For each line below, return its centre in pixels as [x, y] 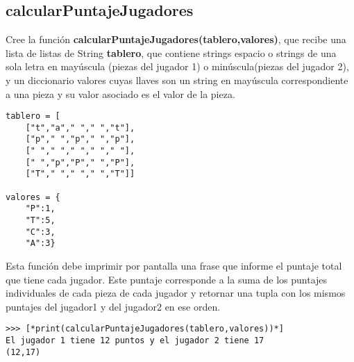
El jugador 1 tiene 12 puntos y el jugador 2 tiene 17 [135, 341]
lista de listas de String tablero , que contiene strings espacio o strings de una [171, 52]
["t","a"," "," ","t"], [80, 127]
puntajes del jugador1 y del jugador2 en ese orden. [113, 306]
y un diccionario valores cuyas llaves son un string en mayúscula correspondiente [177, 80]
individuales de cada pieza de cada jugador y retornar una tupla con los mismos [176, 293]
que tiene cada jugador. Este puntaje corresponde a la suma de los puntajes [167, 279]
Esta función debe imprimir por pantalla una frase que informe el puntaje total [174, 266]
